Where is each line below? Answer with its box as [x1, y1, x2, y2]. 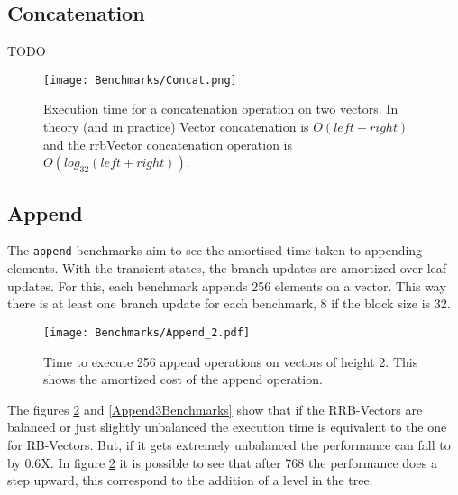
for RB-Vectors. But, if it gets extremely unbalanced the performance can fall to [7, 435, 451, 454]
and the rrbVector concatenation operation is [43, 134, 292, 153]
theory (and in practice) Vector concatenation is [43, 117, 309, 136]
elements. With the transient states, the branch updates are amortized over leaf [7, 259, 447, 278]
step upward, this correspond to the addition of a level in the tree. [7, 471, 373, 490]
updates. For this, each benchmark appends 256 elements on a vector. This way [7, 276, 446, 295]
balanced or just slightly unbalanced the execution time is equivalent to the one [7, 417, 447, 436]
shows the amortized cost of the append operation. [43, 370, 323, 389]
